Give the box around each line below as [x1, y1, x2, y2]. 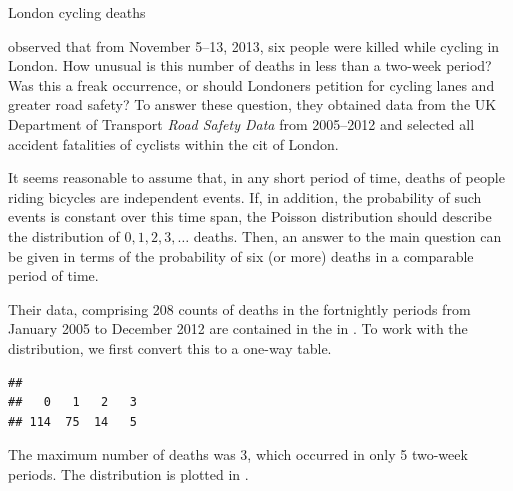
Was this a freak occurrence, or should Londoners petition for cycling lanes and [8, 74, 495, 95]
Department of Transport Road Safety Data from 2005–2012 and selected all [8, 113, 475, 134]
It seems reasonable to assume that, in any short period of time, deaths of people [8, 167, 505, 188]
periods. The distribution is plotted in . [8, 463, 249, 484]
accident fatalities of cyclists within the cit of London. [8, 133, 339, 154]
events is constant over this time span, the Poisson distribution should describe [8, 206, 492, 227]
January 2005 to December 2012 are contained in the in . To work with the [8, 318, 468, 339]
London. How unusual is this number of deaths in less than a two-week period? [8, 55, 492, 76]
